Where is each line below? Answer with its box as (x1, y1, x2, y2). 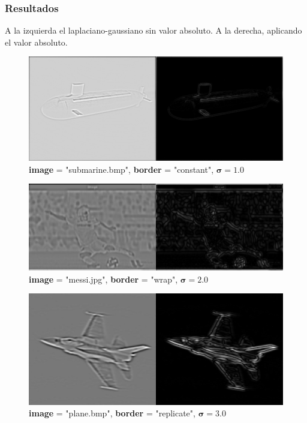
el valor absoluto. (5, 35, 68, 48)
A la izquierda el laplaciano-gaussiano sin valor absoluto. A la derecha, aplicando (5, 24, 302, 37)
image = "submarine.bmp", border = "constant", (29, 163, 214, 175)
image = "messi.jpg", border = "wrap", (29, 272, 178, 285)
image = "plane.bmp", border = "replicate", (29, 407, 195, 419)
